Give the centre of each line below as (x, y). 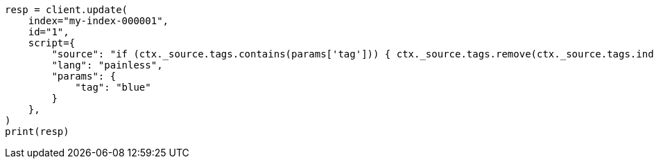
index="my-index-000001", (98, 21)
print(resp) (37, 131)
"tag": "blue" (113, 87)
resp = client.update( (67, 10)
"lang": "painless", (107, 65)
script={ (52, 43)
